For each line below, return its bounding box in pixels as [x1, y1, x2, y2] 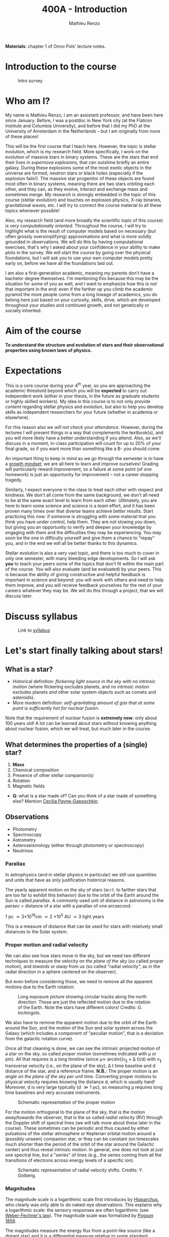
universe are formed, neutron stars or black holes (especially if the [5, 170, 143, 176]
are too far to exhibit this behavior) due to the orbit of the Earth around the [5, 892, 159, 898]
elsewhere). [5, 415, 30, 421]
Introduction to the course [5, 61, 117, 73]
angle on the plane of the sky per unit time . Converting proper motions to [5, 1073, 157, 1079]
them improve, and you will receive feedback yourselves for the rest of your [5, 582, 162, 588]
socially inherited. [5, 307, 42, 313]
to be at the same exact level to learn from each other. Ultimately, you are [5, 497, 157, 503]
